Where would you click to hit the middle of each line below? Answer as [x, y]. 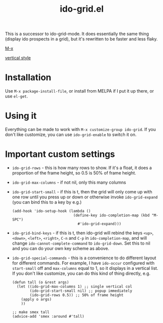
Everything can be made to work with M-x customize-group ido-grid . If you [81, 130]
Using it [21, 116]
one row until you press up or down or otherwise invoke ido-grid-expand [85, 197]
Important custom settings [60, 154]
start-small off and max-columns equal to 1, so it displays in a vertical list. [85, 268]
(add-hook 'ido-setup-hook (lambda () [51, 211]
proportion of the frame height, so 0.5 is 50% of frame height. [74, 173]
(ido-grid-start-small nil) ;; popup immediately [81, 291]
